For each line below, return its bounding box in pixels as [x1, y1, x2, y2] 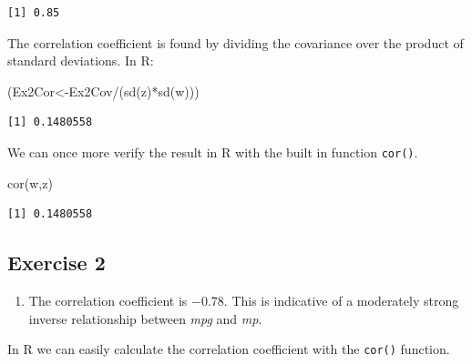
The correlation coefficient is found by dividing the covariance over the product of [7, 33, 464, 52]
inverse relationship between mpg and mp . [28, 308, 262, 328]
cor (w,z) [7, 173, 53, 192]
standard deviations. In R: [7, 51, 154, 70]
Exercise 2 [7, 248, 106, 277]
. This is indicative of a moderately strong [223, 291, 459, 310]
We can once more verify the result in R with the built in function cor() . [7, 142, 418, 161]
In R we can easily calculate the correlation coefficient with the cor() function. [7, 339, 450, 359]
